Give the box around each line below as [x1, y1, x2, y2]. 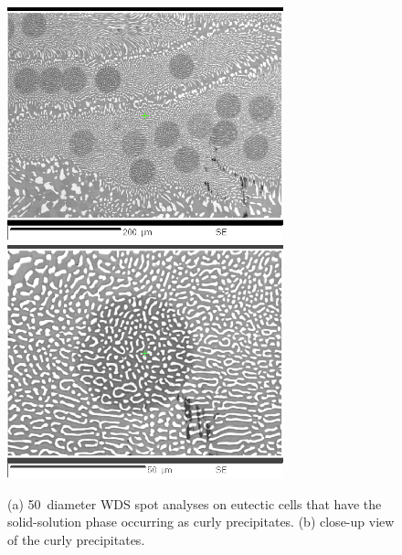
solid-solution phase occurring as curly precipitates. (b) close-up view [7, 512, 395, 531]
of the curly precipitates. [7, 529, 145, 549]
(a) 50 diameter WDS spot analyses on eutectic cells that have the [7, 494, 382, 513]
